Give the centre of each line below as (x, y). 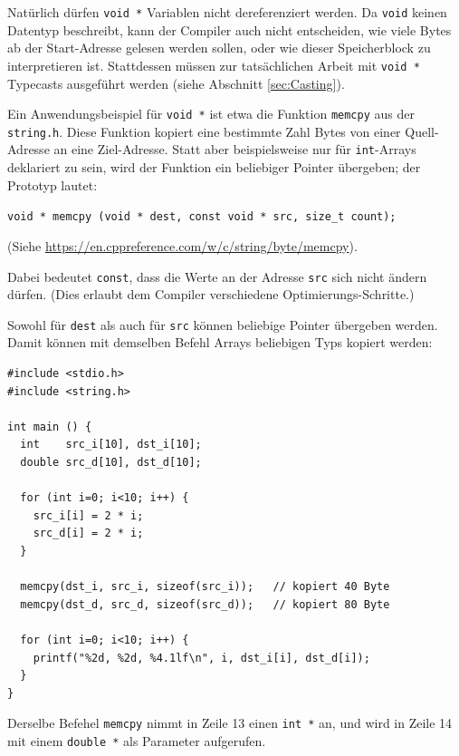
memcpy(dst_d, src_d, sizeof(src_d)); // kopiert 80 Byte (205, 604)
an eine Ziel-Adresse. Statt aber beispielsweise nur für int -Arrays (235, 149)
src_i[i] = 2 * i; (88, 515)
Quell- (422, 131)
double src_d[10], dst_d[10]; (111, 462)
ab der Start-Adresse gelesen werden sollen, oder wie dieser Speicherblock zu (219, 48)
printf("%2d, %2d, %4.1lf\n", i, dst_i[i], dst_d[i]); (201, 658)
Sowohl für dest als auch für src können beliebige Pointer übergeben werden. (223, 324)
